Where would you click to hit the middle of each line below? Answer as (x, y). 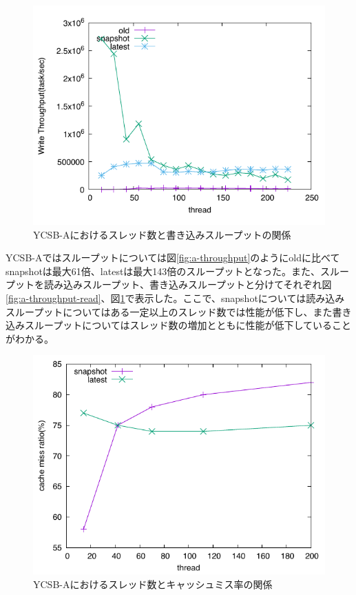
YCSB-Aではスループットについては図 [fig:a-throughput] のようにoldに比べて (173, 258)
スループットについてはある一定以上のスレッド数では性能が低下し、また (169, 311)
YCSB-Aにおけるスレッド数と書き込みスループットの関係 (162, 234)
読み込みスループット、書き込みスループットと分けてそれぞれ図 (188, 284)
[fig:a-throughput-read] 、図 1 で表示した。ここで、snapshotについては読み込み (175, 297)
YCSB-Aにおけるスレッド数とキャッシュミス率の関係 (153, 584)
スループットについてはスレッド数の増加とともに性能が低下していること (188, 325)
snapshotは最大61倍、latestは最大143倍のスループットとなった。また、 (163, 271)
